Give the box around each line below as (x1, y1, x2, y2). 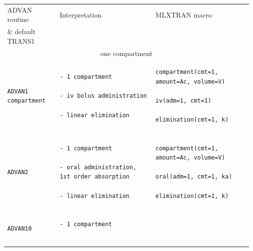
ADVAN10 (7, 225, 32, 233)
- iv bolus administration (59, 92, 147, 100)
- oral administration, (59, 163, 137, 171)
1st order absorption (59, 173, 129, 180)
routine (7, 14, 29, 24)
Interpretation (59, 9, 102, 19)
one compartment (100, 48, 153, 58)
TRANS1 (7, 36, 35, 46)
